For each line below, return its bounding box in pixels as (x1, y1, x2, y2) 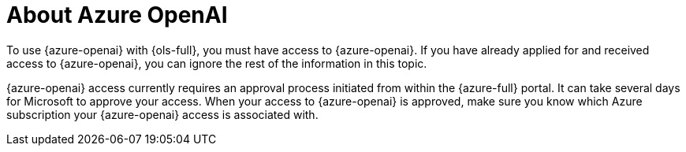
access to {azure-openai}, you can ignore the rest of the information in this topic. (6, 56, 427, 70)
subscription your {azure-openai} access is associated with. (6, 107, 319, 121)
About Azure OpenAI (6, 2, 228, 28)
